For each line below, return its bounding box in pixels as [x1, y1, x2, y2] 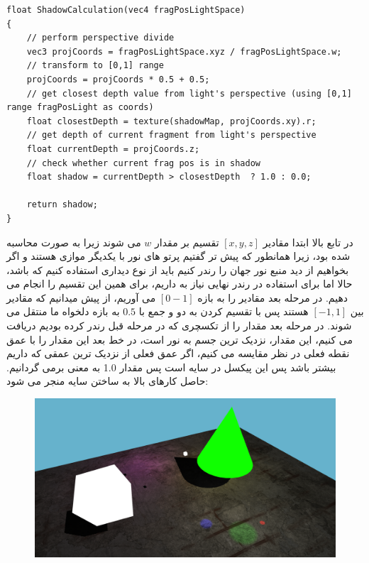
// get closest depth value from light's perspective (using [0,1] [26, 88, 352, 99]
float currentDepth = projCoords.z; [26, 143, 200, 154]
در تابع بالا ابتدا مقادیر [263, 234, 353, 249]
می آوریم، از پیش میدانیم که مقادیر [6, 290, 156, 305]
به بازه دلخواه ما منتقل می [6, 304, 120, 319]
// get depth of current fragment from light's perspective [26, 130, 316, 141]
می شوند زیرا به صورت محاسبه [6, 234, 141, 249]
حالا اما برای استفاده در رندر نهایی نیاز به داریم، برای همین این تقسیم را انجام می [6, 276, 353, 291]
